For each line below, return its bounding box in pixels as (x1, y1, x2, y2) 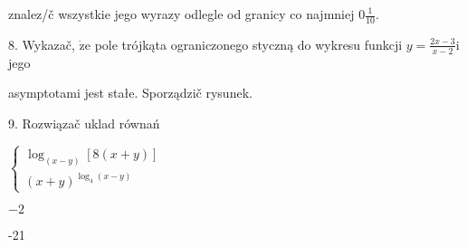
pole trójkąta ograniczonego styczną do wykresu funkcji (94, 34, 403, 53)
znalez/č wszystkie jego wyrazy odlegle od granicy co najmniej (8, 5, 355, 23)
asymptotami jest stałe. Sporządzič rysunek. (8, 83, 253, 102)
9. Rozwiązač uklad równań (8, 113, 160, 132)
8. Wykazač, (8, 34, 75, 53)
